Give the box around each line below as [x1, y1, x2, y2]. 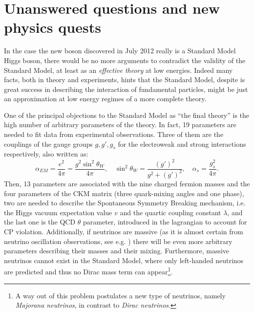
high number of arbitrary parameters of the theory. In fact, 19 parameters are [4, 119, 236, 130]
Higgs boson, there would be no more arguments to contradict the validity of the [4, 55, 246, 65]
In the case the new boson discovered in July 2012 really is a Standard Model [4, 45, 236, 56]
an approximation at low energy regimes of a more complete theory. [4, 93, 207, 104]
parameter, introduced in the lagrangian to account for [83, 217, 247, 227]
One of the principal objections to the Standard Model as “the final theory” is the [4, 110, 250, 120]
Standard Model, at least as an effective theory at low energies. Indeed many [4, 65, 233, 75]
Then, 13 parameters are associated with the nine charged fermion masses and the [4, 178, 250, 188]
